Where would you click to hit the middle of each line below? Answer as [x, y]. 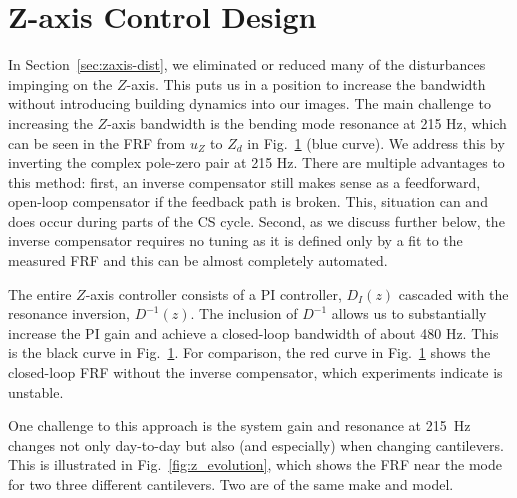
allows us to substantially [409, 313]
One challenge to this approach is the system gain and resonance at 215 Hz [239, 425]
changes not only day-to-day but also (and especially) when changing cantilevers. [256, 444]
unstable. [36, 391]
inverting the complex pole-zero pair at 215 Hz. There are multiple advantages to [256, 162]
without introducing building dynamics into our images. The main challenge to [249, 103]
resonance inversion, [69, 313]
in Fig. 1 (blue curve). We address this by [376, 142]
